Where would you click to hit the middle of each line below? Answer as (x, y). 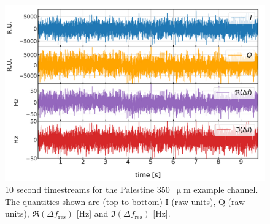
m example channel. (221, 189)
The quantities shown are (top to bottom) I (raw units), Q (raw (125, 201)
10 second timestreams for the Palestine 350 (87, 189)
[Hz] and (92, 213)
